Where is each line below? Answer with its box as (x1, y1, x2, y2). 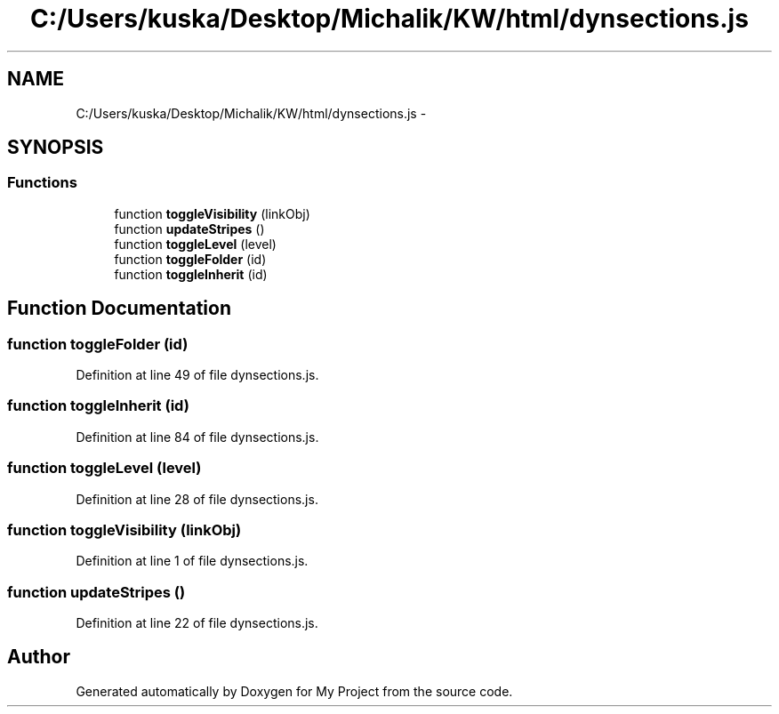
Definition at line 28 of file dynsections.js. (76, 491, 318, 507)
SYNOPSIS (7, 136, 104, 159)
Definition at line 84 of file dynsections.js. (76, 429, 319, 445)
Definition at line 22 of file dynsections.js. (76, 615, 318, 631)
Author (7, 646, 70, 669)
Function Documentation (7, 297, 231, 320)
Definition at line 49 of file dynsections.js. (76, 367, 319, 383)
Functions (7, 173, 77, 192)
